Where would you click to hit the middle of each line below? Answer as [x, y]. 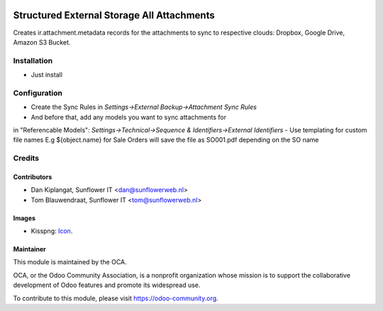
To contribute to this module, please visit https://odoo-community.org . [116, 298]
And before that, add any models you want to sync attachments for [129, 117]
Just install [47, 75]
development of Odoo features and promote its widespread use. [107, 285]
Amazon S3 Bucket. [42, 42]
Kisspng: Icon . [52, 231]
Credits [26, 158]
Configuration [38, 93]
